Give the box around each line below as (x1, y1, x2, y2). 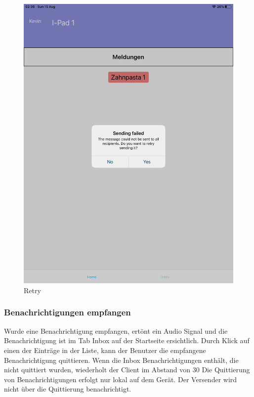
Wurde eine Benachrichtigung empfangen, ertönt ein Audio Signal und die (4, 325, 228, 336)
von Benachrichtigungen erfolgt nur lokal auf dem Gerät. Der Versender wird (4, 374, 237, 384)
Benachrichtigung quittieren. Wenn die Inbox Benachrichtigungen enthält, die (4, 354, 239, 365)
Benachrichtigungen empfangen (4, 306, 131, 318)
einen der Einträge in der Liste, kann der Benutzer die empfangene (4, 345, 206, 355)
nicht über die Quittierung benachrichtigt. (4, 384, 131, 394)
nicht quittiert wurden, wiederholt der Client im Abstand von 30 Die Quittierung (4, 364, 250, 375)
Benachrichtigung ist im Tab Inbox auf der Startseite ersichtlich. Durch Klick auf (4, 335, 250, 346)
